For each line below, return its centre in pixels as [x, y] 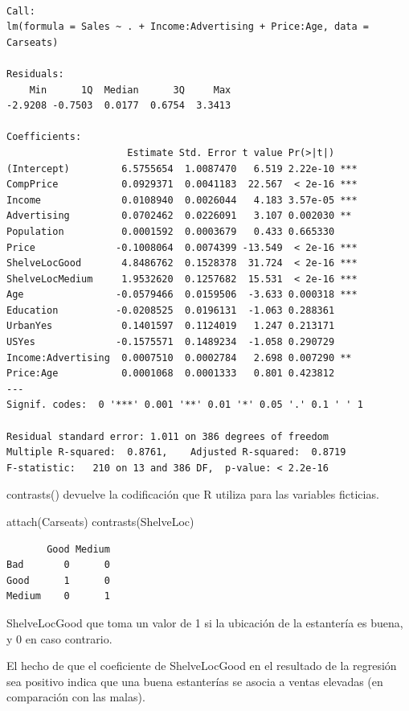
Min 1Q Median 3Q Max [130, 90]
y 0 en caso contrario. [59, 638]
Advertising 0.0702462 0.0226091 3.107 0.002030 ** [179, 216]
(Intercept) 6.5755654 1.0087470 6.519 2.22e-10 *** [182, 169]
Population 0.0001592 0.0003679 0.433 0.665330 [171, 231]
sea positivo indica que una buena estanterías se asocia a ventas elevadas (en [195, 681]
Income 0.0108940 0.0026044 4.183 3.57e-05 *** [182, 200]
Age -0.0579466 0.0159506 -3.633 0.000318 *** [182, 295]
